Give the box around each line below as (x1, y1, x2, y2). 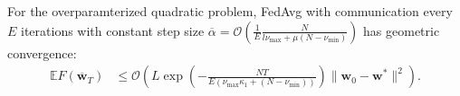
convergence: (7, 43, 77, 62)
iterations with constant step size (21, 21, 205, 39)
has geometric (363, 21, 440, 39)
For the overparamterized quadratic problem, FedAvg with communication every (7, 2, 453, 20)
